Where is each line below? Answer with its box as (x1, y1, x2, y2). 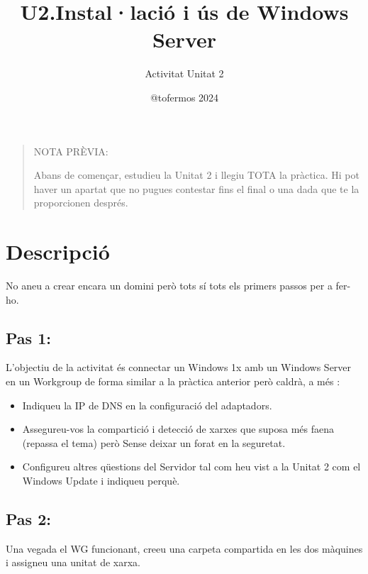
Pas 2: (6, 507, 51, 529)
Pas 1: (6, 326, 51, 348)
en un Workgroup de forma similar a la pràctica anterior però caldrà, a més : (6, 373, 340, 388)
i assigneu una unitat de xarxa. (6, 555, 140, 570)
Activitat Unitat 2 (145, 66, 224, 81)
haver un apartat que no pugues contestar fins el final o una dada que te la (33, 181, 359, 196)
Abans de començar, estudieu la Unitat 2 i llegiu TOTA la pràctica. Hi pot (33, 167, 359, 182)
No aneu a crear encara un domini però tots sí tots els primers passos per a (6, 278, 333, 292)
